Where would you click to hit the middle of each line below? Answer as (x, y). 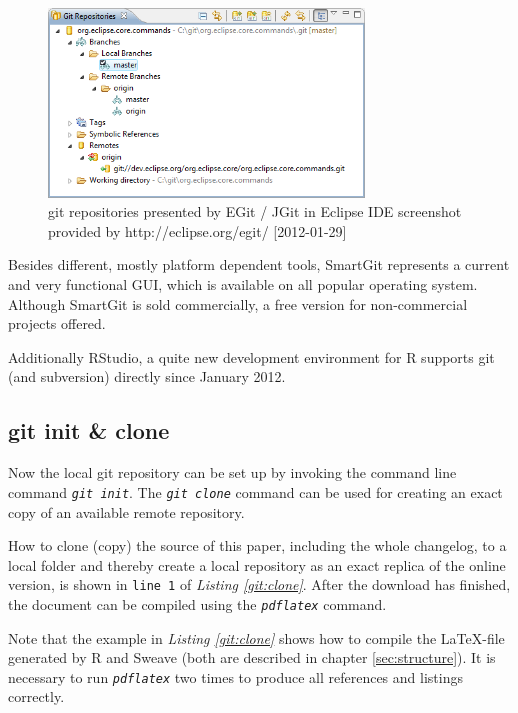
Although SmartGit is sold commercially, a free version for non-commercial (238, 303)
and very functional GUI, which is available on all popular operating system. (243, 284)
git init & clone (89, 430)
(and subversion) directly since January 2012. (147, 376)
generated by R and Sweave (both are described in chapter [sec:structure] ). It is (252, 657)
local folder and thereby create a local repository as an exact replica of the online (257, 564)
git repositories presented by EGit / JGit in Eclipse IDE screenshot (255, 211)
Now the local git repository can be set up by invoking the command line (232, 472)
